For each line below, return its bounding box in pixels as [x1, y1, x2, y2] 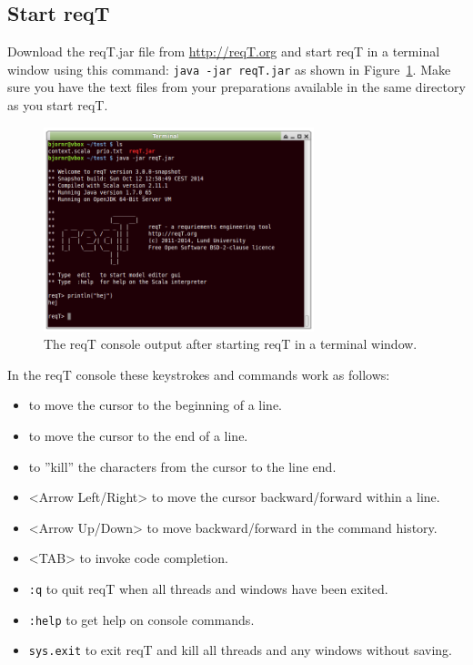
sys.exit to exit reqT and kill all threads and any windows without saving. [28, 640, 452, 660]
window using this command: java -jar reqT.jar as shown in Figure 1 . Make [7, 59, 451, 78]
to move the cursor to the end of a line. [28, 425, 248, 445]
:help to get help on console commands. [28, 609, 255, 629]
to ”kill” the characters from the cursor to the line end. [28, 456, 337, 476]
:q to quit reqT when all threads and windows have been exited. [28, 578, 388, 598]
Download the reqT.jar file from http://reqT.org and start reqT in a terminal [7, 42, 440, 61]
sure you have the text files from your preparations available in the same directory [7, 77, 466, 97]
